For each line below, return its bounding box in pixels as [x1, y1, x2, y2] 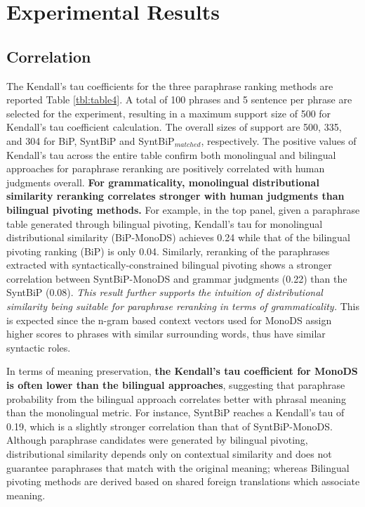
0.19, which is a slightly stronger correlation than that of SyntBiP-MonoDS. [6, 418, 333, 433]
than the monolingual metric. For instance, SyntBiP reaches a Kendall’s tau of [6, 405, 345, 420]
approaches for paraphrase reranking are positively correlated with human [6, 161, 325, 176]
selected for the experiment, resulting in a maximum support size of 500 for [6, 105, 331, 120]
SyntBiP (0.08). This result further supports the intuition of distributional [6, 285, 323, 300]
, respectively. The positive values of [201, 133, 357, 148]
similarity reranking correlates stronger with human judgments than [6, 188, 345, 203]
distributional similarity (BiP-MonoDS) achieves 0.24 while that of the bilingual [6, 230, 350, 245]
